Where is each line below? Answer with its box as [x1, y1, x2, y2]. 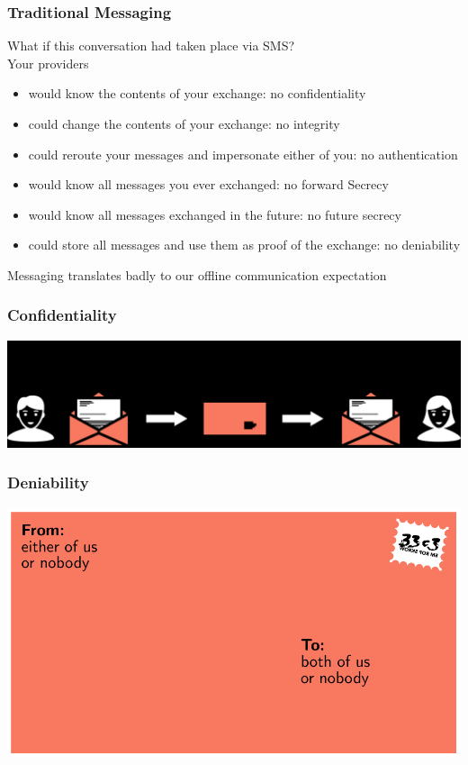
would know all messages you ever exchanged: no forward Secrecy [28, 175, 389, 194]
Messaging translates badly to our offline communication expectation [7, 265, 387, 284]
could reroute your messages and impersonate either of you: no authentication [28, 144, 458, 163]
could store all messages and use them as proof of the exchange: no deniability [28, 235, 461, 254]
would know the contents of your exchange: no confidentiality [28, 84, 366, 103]
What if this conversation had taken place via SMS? [7, 36, 295, 55]
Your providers [7, 53, 89, 72]
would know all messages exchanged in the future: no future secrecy [28, 205, 401, 223]
